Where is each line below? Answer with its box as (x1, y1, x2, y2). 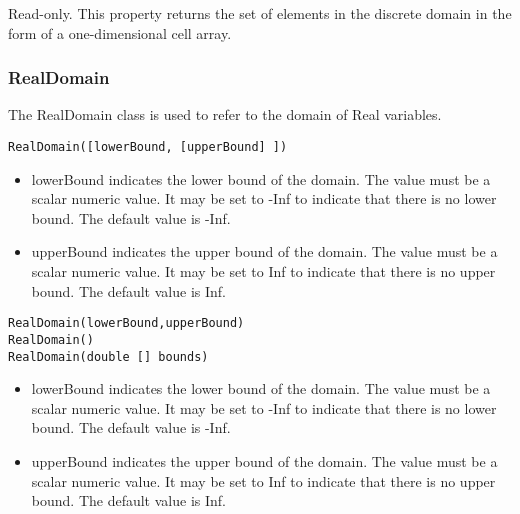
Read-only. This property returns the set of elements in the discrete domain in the (8, 3, 512, 23)
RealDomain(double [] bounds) (8, 349, 209, 364)
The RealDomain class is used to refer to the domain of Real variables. (8, 104, 442, 125)
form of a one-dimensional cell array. (8, 22, 232, 43)
